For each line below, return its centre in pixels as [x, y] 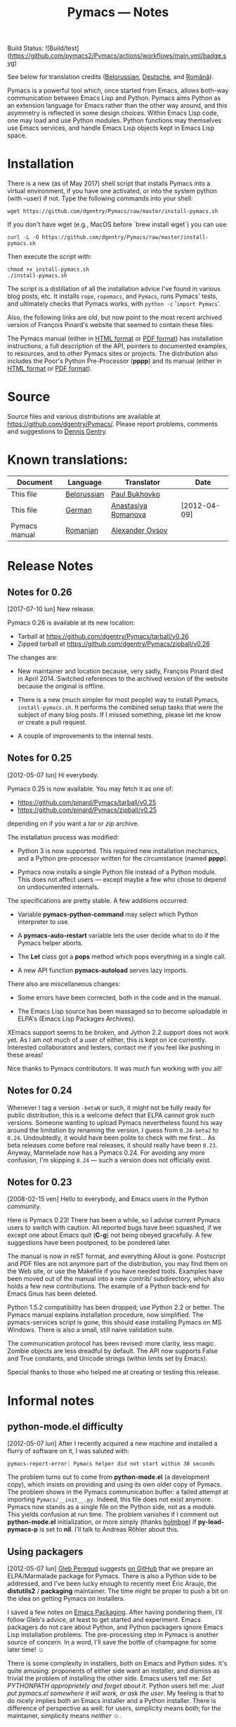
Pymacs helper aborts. [50, 942]
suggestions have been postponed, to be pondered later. [90, 1243]
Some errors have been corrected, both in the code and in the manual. [119, 997]
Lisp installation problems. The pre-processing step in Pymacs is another [113, 1635]
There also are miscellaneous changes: [64, 983]
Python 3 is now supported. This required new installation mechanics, [118, 851]
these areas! [25, 1055]
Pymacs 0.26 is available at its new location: [71, 622]
